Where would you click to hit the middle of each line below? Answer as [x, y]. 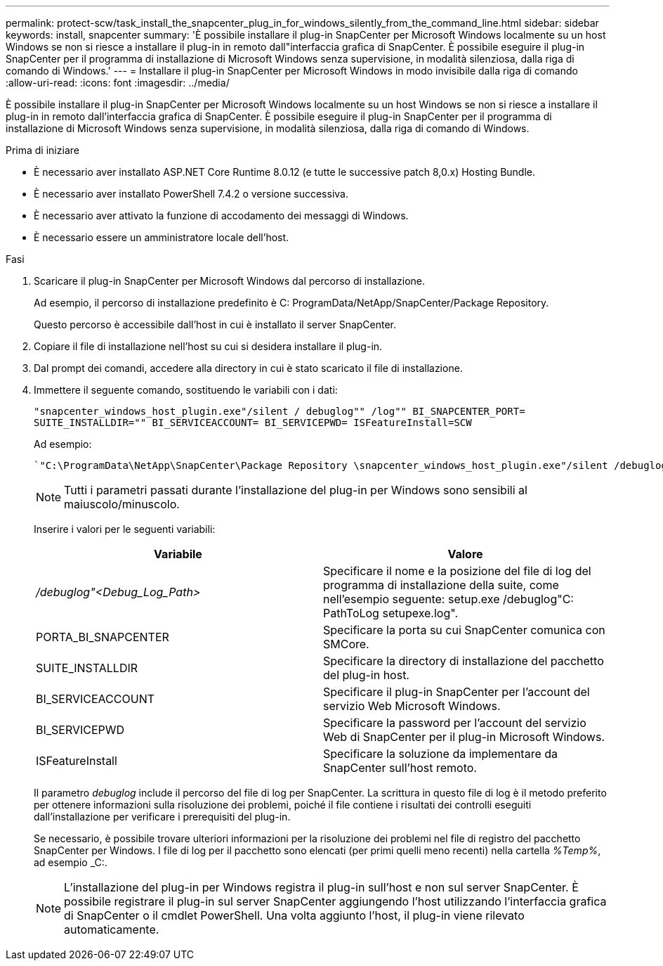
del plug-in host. [366, 675]
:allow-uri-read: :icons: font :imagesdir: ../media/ [118, 83]
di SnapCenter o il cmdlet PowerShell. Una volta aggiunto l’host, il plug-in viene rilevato [294, 915]
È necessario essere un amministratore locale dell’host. [162, 237]
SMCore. [346, 644]
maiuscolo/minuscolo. [122, 504]
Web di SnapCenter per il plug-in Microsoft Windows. [464, 737]
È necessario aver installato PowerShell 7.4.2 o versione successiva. [191, 194]
